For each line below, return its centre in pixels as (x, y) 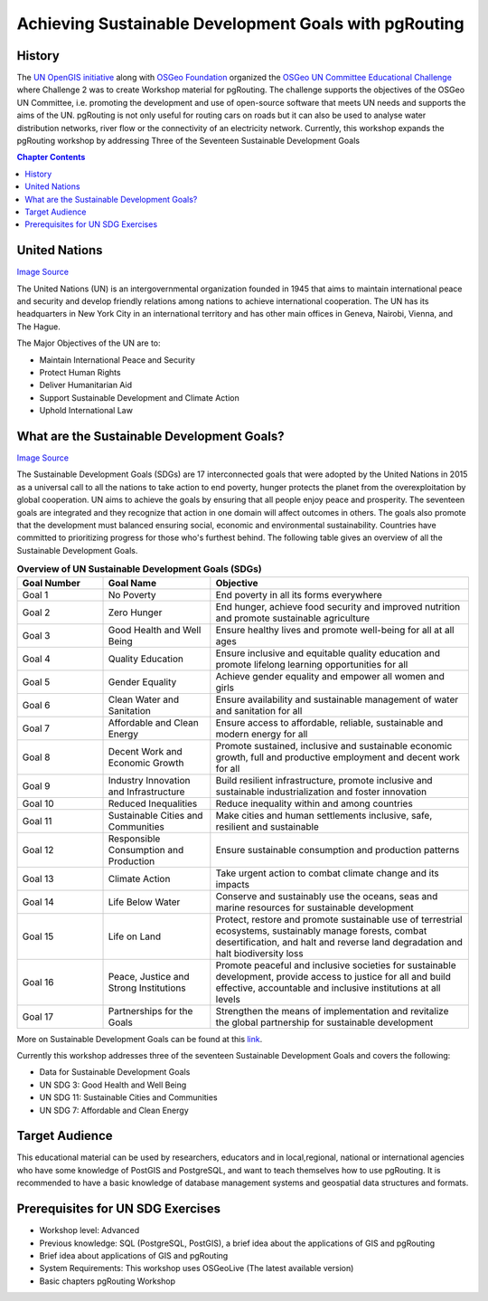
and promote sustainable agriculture (293, 618)
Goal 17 (38, 1016)
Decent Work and (145, 751)
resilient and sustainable (267, 826)
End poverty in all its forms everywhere (299, 594)
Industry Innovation (149, 780)
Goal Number (52, 583)
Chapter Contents (51, 157)
